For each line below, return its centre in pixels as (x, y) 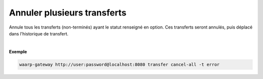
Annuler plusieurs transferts (68, 13)
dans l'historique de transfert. (39, 33)
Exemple (18, 51)
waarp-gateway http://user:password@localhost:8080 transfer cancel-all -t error (120, 64)
